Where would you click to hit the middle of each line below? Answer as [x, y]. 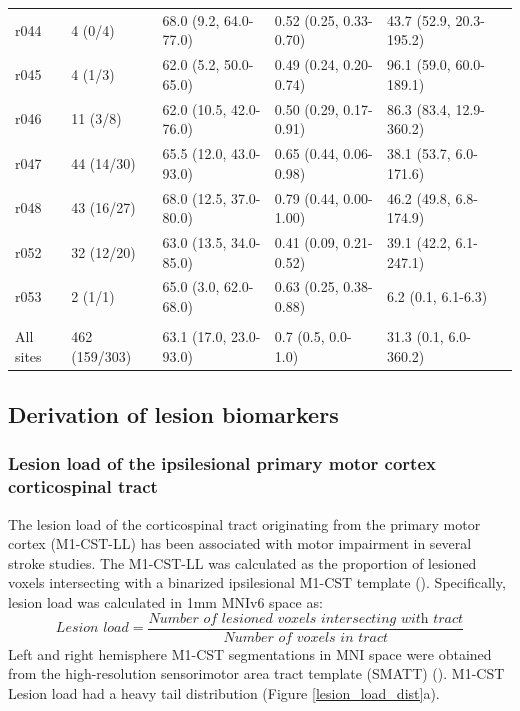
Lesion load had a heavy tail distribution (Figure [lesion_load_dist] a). [224, 692]
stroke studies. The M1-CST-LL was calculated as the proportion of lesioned [242, 562]
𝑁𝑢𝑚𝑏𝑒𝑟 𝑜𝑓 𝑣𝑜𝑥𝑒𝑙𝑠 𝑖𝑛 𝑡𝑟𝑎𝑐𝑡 [306, 637]
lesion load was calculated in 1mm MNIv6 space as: [165, 602]
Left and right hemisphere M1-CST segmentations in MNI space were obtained [250, 653]
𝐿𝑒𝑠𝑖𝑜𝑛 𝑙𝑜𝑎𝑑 [92, 628]
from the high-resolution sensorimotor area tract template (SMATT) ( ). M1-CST [256, 673]
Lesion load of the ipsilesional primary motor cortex [222, 463]
